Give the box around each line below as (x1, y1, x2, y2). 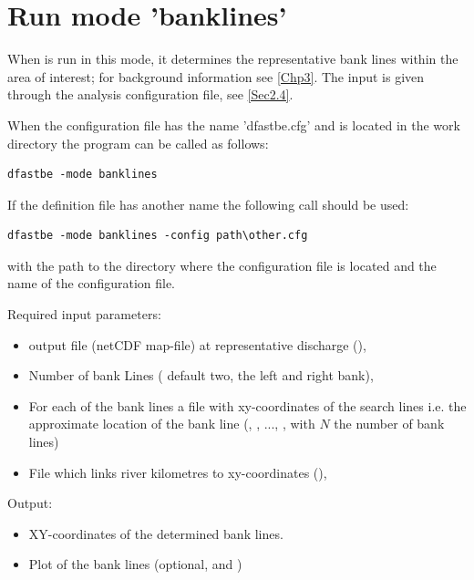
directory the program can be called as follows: (7, 133, 269, 152)
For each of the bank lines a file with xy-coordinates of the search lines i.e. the (28, 396, 467, 415)
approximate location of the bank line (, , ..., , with (28, 414, 315, 433)
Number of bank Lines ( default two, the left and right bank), (28, 366, 374, 385)
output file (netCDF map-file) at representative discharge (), (28, 335, 366, 354)
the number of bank (334, 414, 445, 433)
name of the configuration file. (7, 274, 176, 293)
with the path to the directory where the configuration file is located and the (7, 255, 437, 274)
